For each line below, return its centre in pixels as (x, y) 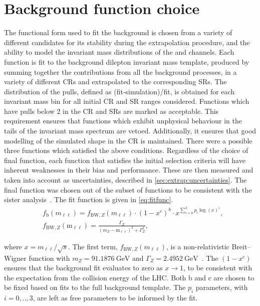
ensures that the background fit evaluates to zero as (83, 268)
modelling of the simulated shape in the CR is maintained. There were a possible (128, 140)
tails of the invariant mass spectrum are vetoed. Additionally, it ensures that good (130, 131)
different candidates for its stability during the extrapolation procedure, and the (127, 42)
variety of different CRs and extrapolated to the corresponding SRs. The (115, 82)
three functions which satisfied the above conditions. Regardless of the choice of (126, 150)
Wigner (15, 258)
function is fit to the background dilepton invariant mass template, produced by (127, 61)
